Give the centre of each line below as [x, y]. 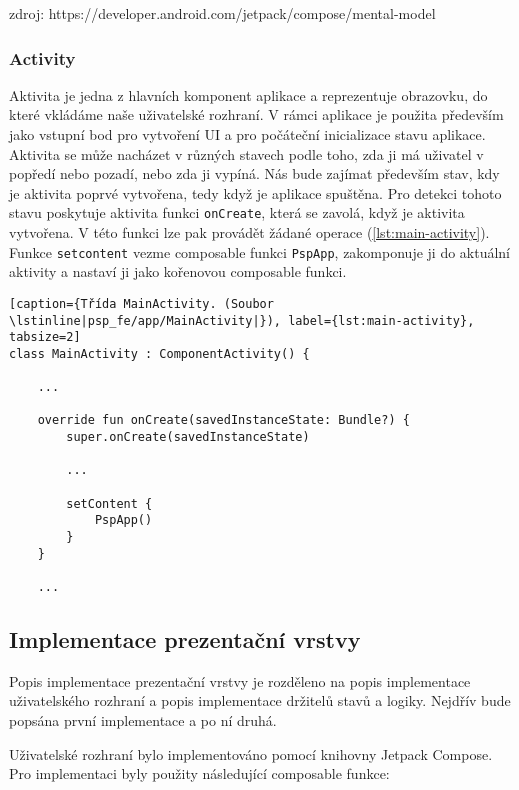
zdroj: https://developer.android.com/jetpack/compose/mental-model [222, 13]
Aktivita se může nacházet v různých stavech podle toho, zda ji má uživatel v [246, 153]
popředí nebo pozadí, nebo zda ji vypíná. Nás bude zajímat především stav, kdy [254, 173]
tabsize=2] [45, 337]
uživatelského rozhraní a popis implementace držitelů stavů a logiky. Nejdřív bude [260, 700]
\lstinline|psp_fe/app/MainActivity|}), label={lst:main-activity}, [242, 320]
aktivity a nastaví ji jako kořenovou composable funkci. [178, 271]
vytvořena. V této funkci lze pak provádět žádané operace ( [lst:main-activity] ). [249, 232]
